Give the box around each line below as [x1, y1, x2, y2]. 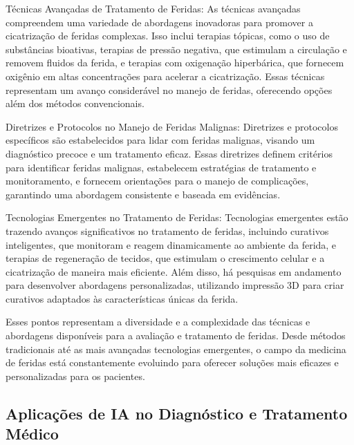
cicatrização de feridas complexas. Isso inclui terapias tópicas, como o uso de [6, 28, 330, 43]
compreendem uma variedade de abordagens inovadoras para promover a [6, 15, 313, 29]
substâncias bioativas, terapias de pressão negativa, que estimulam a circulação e [6, 41, 347, 56]
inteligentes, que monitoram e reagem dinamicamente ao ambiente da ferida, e [6, 237, 337, 252]
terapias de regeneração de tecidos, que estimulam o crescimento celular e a [6, 251, 325, 265]
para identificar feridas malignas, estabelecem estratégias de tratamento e [6, 160, 317, 174]
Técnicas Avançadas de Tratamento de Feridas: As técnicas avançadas [6, 1, 301, 15]
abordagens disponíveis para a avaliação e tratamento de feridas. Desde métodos [6, 328, 346, 343]
